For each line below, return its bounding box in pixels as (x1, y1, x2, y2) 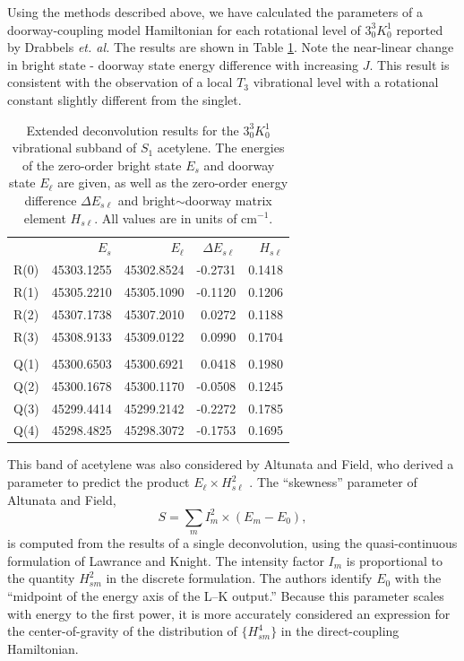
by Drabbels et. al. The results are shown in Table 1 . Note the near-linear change (7, 38, 454, 57)
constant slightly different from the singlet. (7, 90, 242, 109)
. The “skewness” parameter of (249, 473, 417, 491)
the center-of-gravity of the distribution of (7, 622, 237, 640)
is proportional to (346, 551, 443, 570)
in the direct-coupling (280, 622, 400, 640)
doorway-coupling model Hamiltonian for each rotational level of (7, 20, 361, 39)
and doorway (203, 155, 275, 174)
